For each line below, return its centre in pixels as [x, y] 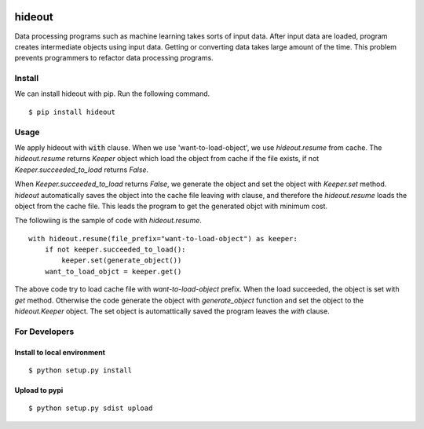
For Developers [44, 332]
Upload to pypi [39, 390]
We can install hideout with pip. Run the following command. [112, 93]
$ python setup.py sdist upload [91, 408]
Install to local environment [60, 352]
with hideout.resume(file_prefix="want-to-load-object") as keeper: [163, 238]
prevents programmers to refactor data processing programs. [114, 58]
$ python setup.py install [80, 370]
